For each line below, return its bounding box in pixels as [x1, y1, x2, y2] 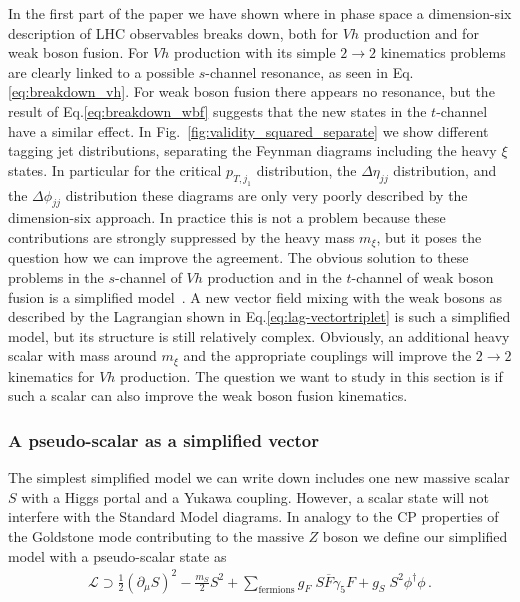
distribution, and [393, 159, 497, 180]
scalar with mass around [8, 345, 157, 366]
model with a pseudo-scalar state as [8, 545, 227, 566]
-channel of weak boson [351, 266, 494, 287]
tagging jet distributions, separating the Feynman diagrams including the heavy [8, 140, 497, 161]
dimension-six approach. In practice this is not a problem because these [8, 207, 446, 228]
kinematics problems [380, 42, 506, 63]
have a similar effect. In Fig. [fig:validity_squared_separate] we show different [8, 120, 489, 141]
